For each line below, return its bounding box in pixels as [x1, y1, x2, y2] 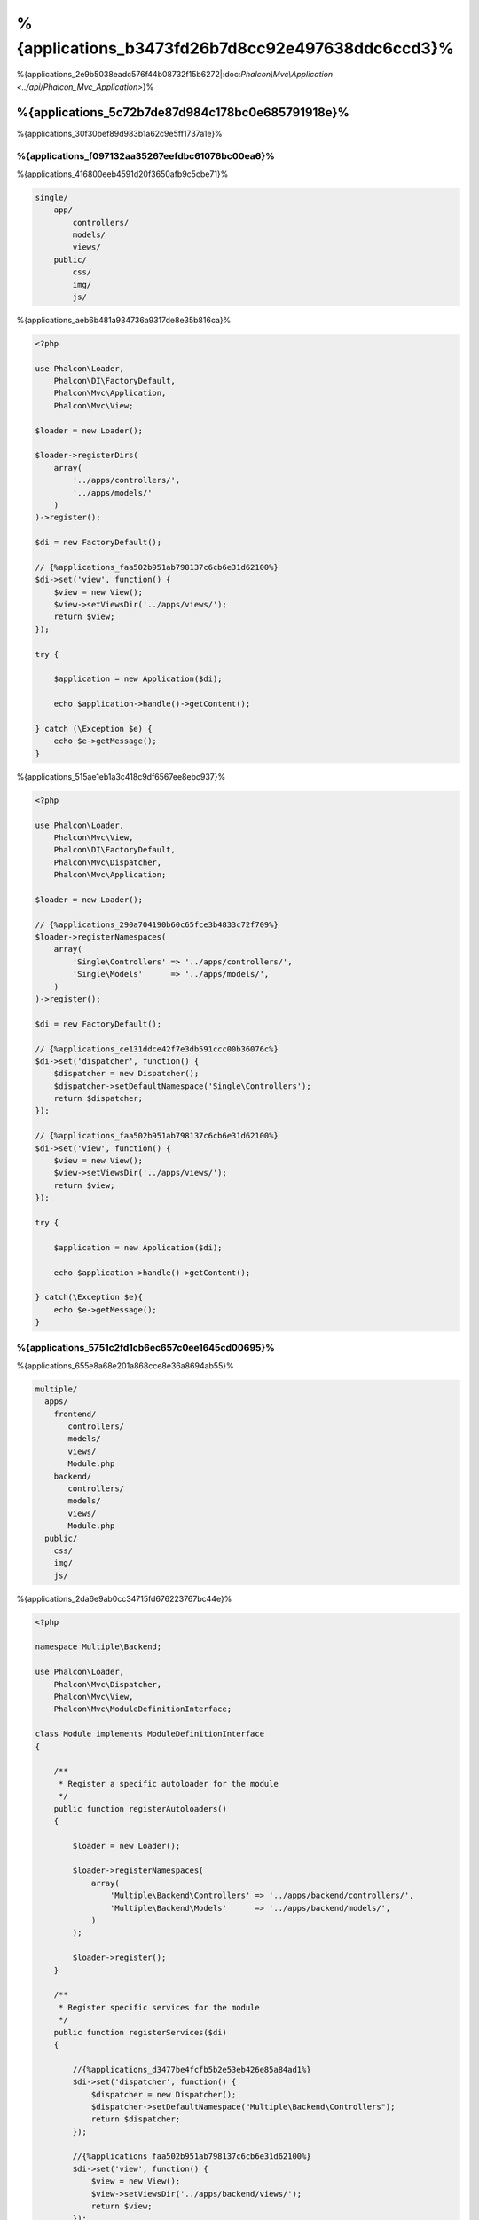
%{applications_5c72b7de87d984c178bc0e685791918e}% [16, 105, 350, 120]
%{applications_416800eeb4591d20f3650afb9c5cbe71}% [16, 169, 229, 179]
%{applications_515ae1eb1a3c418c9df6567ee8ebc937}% [16, 771, 226, 781]
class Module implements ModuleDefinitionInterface [35, 1729, 265, 1740]
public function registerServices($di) [53, 2027, 228, 2037]
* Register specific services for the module [58, 2002, 261, 2012]
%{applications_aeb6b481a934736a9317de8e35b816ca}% [16, 314, 232, 325]
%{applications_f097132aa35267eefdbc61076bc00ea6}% [16, 150, 275, 163]
